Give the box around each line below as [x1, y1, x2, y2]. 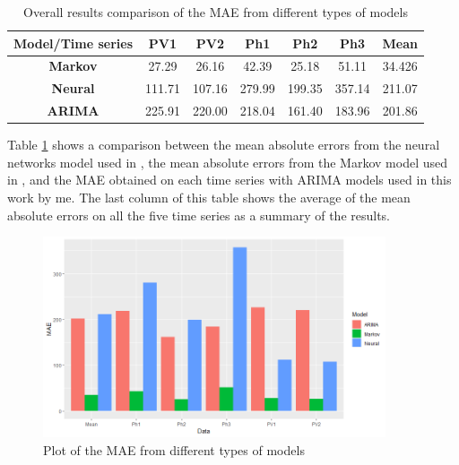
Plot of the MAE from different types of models [43, 440, 305, 459]
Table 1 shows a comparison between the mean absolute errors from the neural [7, 135, 440, 154]
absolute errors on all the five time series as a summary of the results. [7, 205, 391, 224]
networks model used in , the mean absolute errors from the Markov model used [7, 152, 447, 171]
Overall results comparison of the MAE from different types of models [23, 3, 408, 21]
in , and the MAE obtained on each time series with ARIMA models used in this [7, 170, 452, 189]
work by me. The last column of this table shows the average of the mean [7, 188, 411, 206]
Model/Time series [13, 33, 134, 52]
